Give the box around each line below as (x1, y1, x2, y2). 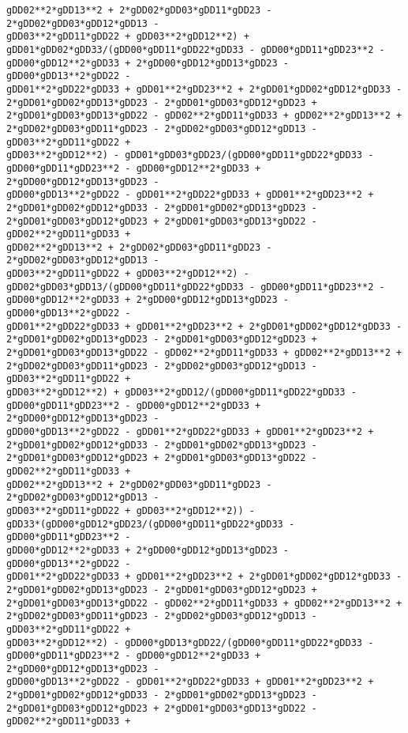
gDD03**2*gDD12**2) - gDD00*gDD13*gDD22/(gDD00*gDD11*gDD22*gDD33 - (6, 637, 374, 648)
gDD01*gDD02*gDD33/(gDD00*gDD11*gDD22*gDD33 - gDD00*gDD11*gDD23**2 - (6, 43, 385, 55)
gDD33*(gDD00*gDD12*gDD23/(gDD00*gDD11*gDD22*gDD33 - (6, 518, 295, 530)
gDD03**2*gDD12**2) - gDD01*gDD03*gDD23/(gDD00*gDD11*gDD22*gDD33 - (6, 149, 374, 161)
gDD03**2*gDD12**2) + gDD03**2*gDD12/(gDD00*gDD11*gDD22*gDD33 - (6, 387, 357, 399)
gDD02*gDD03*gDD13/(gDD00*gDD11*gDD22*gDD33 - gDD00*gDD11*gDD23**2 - (6, 281, 385, 293)
